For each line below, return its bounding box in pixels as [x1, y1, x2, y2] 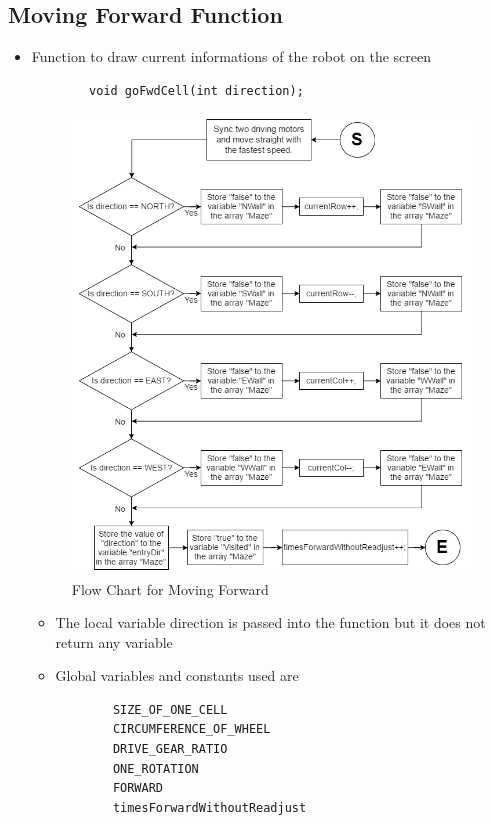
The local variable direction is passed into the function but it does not [55, 612, 486, 633]
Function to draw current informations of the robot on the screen [31, 46, 432, 67]
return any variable [55, 631, 173, 652]
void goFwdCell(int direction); [89, 83, 304, 98]
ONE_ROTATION [112, 761, 199, 776]
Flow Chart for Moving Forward [71, 578, 269, 599]
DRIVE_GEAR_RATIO [112, 742, 228, 757]
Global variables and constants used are [55, 665, 299, 686]
